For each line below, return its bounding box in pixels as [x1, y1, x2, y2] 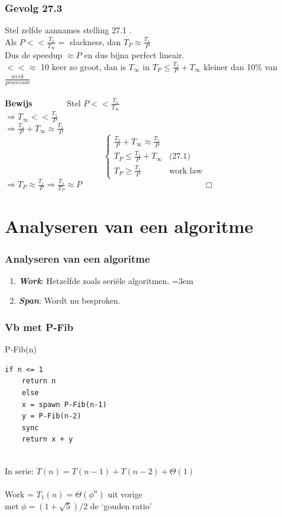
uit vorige [107, 487, 142, 500]
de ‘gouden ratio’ [90, 499, 152, 512]
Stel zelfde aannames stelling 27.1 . [5, 24, 132, 36]
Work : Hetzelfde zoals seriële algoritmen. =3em [18, 274, 194, 286]
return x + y [21, 435, 73, 444]
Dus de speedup [5, 49, 62, 61]
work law [169, 166, 202, 175]
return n [21, 377, 56, 386]
